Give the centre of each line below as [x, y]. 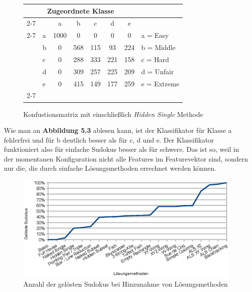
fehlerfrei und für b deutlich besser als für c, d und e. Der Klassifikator [109, 139]
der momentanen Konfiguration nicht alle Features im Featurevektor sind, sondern [126, 158]
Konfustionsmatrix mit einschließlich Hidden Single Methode [113, 114]
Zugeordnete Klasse [81, 10]
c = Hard [155, 59]
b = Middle [158, 47]
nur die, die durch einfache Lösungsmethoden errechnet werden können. [110, 168]
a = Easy [155, 35]
